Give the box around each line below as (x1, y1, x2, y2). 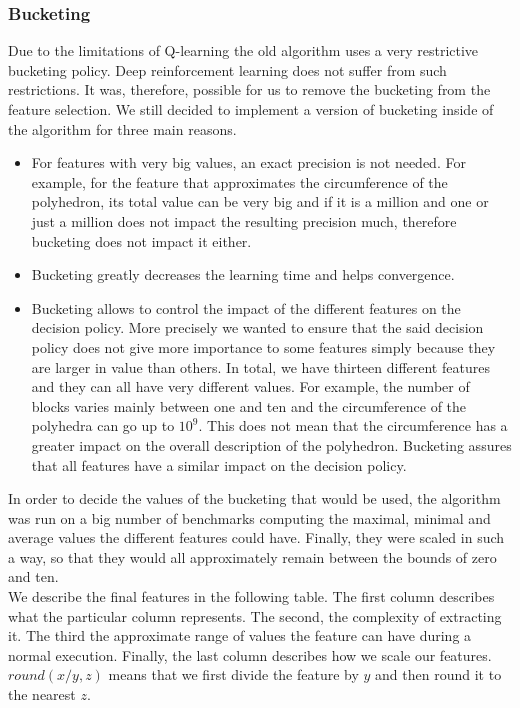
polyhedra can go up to (31, 415, 175, 436)
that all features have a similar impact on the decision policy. (31, 454, 407, 475)
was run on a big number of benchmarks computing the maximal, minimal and (8, 507, 491, 528)
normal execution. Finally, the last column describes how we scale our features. (8, 644, 492, 665)
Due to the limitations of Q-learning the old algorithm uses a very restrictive (8, 40, 479, 61)
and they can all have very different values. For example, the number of (31, 376, 470, 397)
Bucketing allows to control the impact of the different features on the (31, 297, 461, 318)
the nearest (8, 684, 76, 705)
